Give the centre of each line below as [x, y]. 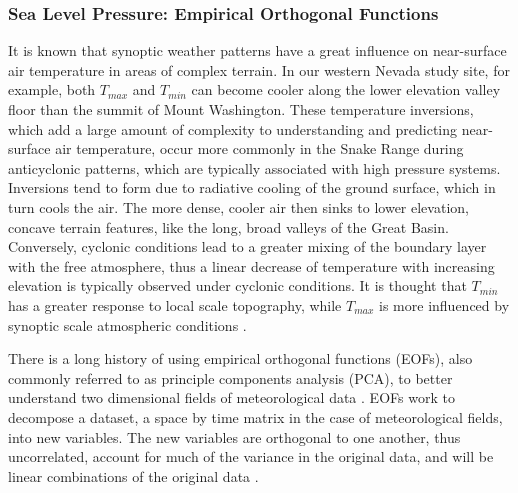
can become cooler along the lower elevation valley [346, 89]
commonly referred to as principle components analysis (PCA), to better [230, 377]
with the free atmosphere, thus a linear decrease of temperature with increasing [251, 265]
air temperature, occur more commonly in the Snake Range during [259, 148]
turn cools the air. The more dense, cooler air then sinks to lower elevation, [238, 206]
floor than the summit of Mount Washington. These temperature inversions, [241, 109]
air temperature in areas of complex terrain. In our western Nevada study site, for [259, 69]
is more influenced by [444, 304]
